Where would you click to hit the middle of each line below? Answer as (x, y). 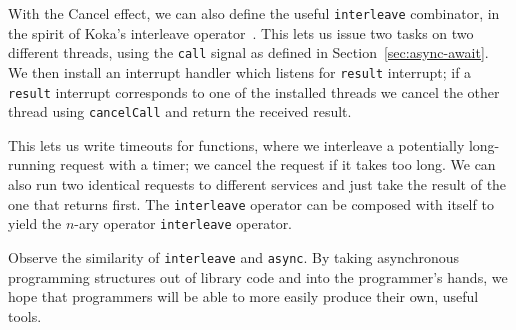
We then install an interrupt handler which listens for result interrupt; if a (240, 71)
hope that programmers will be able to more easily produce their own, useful (243, 296)
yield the (35, 223)
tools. (25, 315)
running (32, 164)
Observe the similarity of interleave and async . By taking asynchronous (234, 256)
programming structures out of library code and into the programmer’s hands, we (258, 276)
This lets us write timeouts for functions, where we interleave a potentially (236, 144)
